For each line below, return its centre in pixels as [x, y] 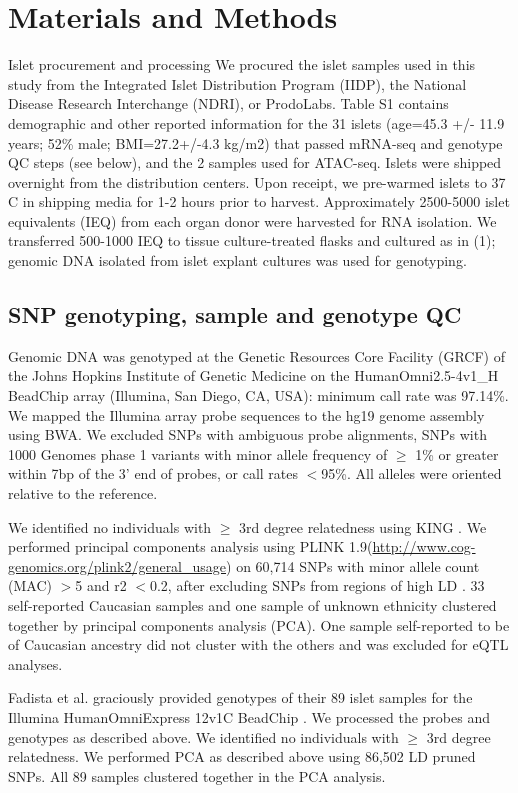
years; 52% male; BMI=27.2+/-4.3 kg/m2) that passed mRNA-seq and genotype [255, 142]
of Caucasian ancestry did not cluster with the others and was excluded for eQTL [258, 644]
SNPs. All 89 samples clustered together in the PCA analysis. [197, 775]
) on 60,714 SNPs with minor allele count [353, 565]
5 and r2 [101, 585]
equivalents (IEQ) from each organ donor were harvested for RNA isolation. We [252, 220]
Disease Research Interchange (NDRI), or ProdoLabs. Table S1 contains [228, 103]
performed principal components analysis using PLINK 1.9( [190, 546]
